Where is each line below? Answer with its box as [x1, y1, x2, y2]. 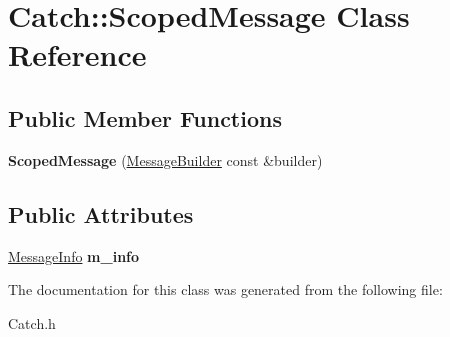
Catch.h [8, 312, 56, 333]
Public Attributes [8, 198, 194, 229]
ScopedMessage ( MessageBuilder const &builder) [8, 149, 323, 170]
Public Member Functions [8, 102, 282, 133]
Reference [8, 34, 147, 75]
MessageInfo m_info [8, 245, 140, 266]
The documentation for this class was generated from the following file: [8, 279, 443, 300]
